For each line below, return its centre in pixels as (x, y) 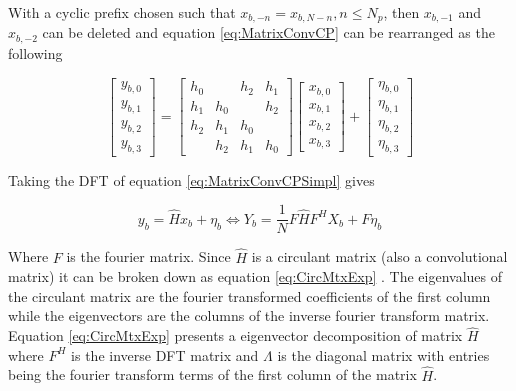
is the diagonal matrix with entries (383, 354)
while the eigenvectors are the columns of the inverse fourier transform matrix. (249, 315)
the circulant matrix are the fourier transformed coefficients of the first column (249, 295)
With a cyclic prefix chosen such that (122, 12)
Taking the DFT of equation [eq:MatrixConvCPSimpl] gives (191, 179)
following (35, 52)
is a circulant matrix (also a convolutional (379, 256)
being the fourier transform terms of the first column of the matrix (212, 374)
